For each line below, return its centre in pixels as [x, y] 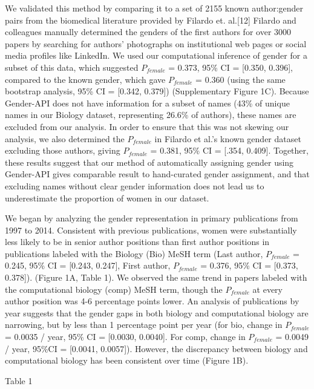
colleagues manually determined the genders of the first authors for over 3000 [148, 32]
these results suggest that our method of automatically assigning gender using [149, 162]
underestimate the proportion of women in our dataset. [107, 198]
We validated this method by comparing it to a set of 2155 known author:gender [154, 8]
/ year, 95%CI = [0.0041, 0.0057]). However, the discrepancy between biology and [156, 348]
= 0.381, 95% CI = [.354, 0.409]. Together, [229, 150]
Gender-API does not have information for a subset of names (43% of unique [147, 103]
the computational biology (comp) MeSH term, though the [114, 289]
